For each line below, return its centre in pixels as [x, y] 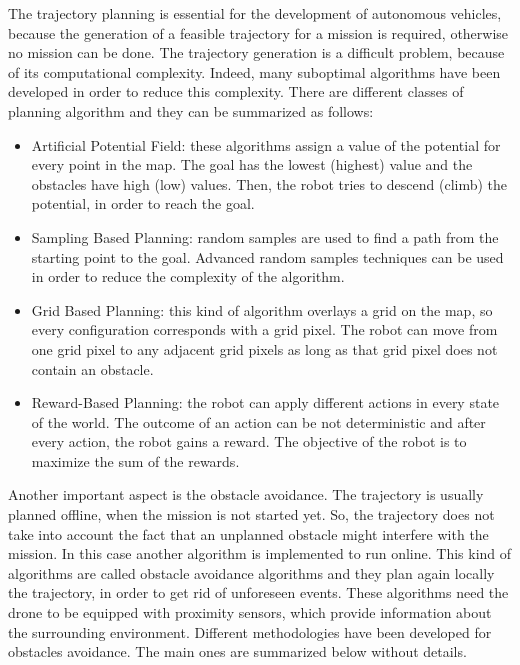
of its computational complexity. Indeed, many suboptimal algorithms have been [254, 71]
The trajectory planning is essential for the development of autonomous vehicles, [255, 13]
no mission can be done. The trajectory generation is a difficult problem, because [256, 52]
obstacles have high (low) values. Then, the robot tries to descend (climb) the [269, 183]
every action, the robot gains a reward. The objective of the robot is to [249, 441]
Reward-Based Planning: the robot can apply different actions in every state [265, 402]
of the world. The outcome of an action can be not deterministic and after [258, 421]
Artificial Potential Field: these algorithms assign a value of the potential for [266, 144]
